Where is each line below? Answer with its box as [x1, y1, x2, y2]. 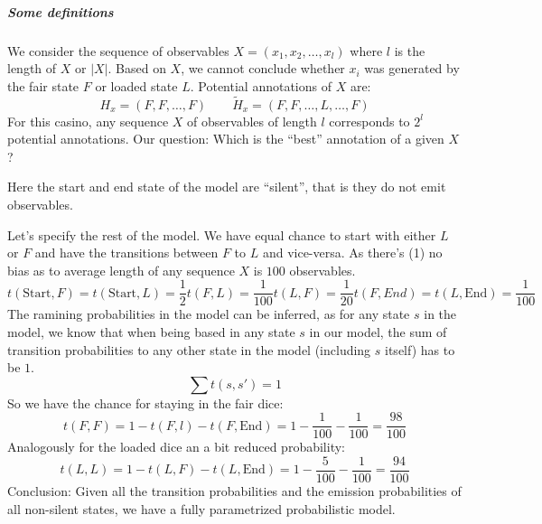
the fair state [7, 76, 79, 95]
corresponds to [329, 111, 410, 130]
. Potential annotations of [190, 76, 332, 95]
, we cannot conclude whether [181, 59, 345, 78]
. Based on [107, 59, 166, 78]
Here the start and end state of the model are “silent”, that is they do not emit [7, 177, 446, 196]
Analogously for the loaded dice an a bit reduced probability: [7, 437, 345, 456]
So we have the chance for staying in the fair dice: [7, 393, 284, 412]
